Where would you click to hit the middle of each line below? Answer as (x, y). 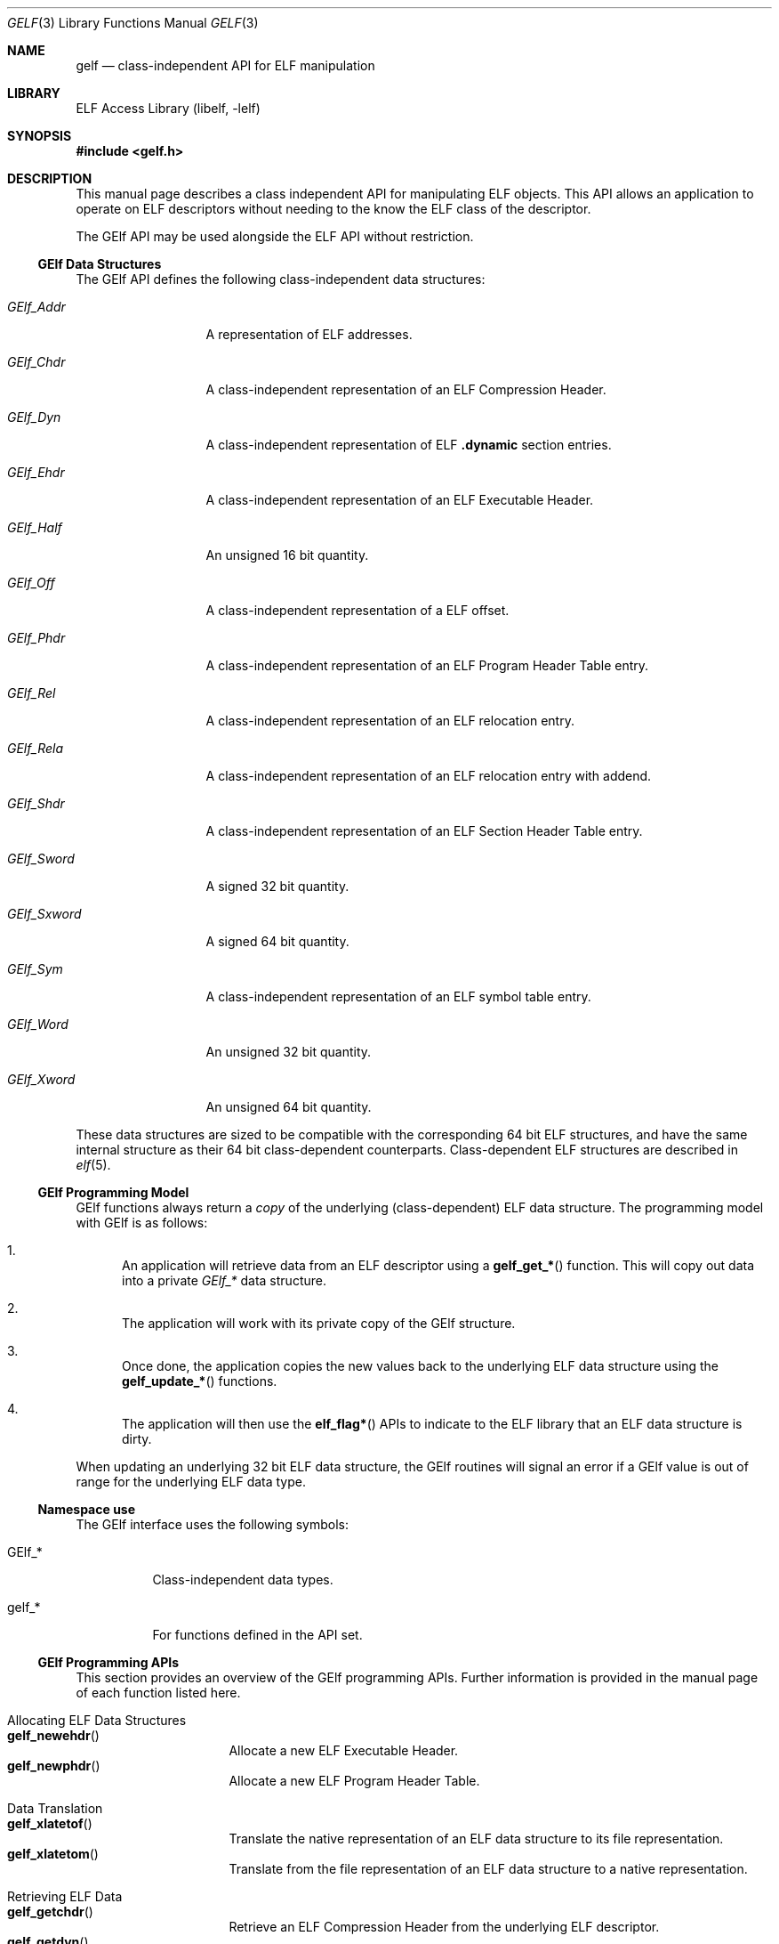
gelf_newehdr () (53, 1735)
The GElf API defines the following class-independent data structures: (281, 279)
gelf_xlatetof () (50, 1823)
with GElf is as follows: (142, 1223)
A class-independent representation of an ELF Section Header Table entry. (424, 831)
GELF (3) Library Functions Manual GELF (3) (133, 23)
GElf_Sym (35, 969)
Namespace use (87, 1509)
